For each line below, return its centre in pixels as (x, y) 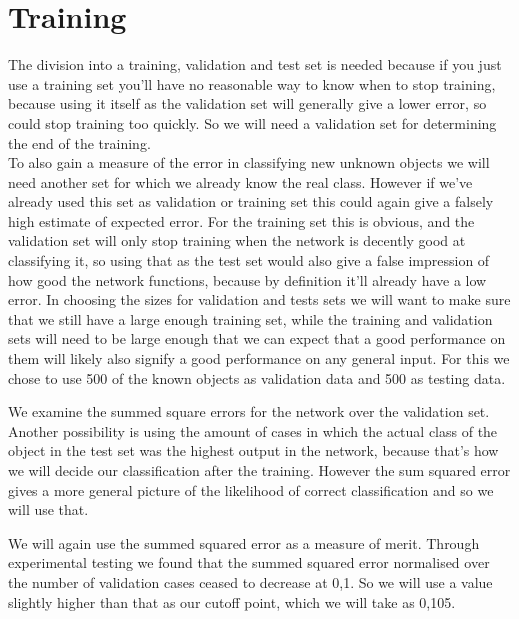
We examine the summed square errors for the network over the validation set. (249, 411)
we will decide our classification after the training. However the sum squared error (259, 470)
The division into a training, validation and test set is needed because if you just (255, 64)
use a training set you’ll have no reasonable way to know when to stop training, (252, 83)
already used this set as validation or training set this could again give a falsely (251, 201)
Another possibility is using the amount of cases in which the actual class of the (253, 430)
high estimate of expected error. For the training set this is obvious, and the (241, 220)
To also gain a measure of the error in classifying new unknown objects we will (249, 162)
